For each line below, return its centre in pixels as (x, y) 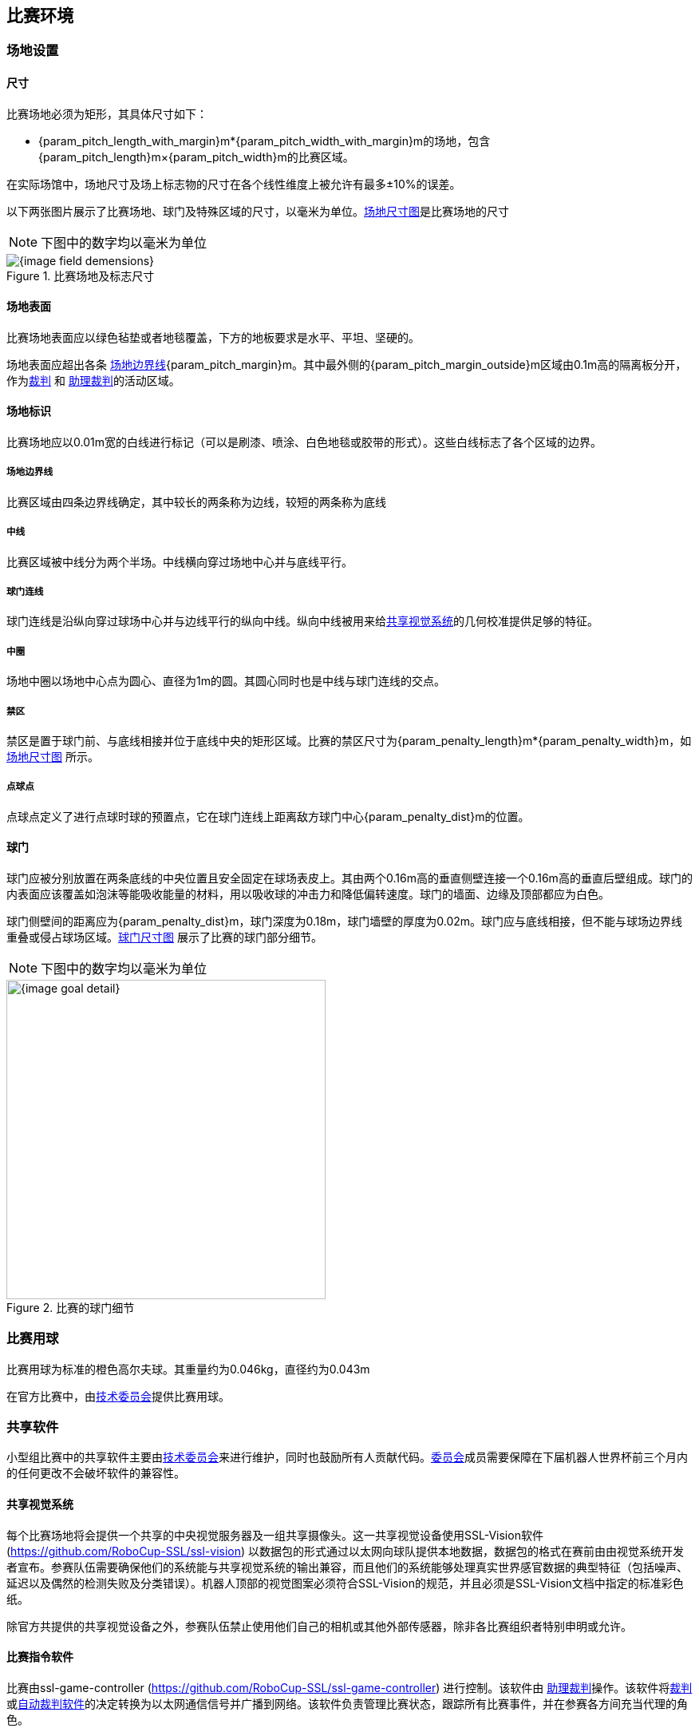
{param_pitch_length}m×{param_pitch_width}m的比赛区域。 (196, 157)
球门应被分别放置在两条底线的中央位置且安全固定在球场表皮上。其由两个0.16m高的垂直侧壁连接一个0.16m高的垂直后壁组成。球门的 (349, 878)
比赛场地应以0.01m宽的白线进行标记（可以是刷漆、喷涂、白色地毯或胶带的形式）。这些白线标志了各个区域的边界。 (304, 442)
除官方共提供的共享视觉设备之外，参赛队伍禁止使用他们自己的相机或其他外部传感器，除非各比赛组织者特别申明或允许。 (319, 1626)
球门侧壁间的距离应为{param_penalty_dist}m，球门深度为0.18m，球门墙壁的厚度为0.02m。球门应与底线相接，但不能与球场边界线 (345, 921)
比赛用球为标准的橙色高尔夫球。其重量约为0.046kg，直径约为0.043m (188, 1369)
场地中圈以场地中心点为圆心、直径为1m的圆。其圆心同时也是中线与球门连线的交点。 (226, 681)
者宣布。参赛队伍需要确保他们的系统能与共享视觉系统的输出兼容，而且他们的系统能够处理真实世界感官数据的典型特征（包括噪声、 (347, 1567)
